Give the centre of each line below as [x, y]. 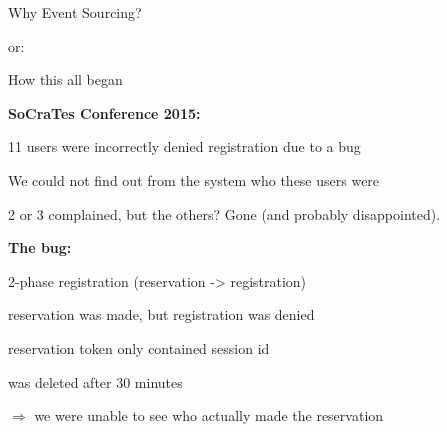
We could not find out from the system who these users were [194, 179]
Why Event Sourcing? [75, 12]
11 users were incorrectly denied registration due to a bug [184, 146]
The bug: [40, 247]
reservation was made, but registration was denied [161, 314]
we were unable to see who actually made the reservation [209, 415]
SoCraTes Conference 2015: [104, 112]
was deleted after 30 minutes [95, 381]
